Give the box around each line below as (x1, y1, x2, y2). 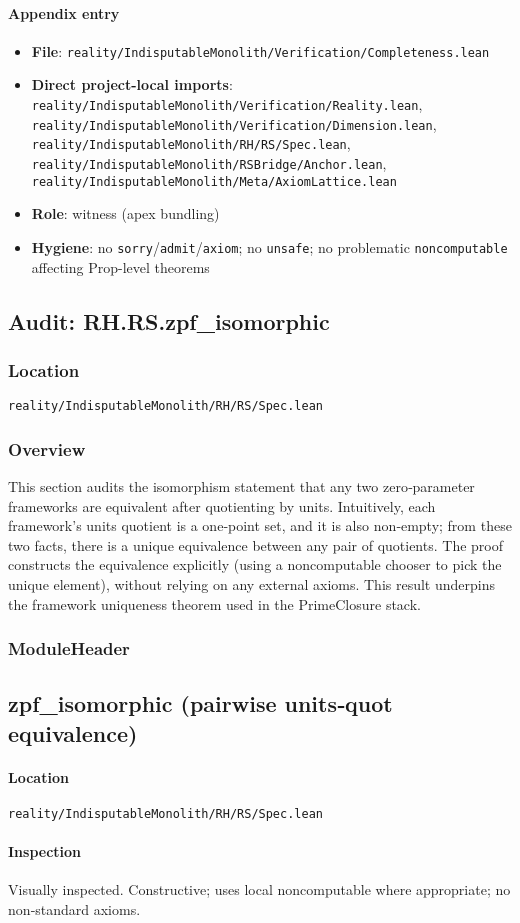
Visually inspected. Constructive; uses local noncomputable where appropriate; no (8, 879, 511, 900)
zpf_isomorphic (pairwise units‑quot (8, 688, 393, 719)
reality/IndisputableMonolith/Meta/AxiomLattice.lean (31, 174, 397, 189)
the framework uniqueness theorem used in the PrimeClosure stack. (8, 593, 421, 614)
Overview (8, 436, 86, 461)
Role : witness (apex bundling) (31, 203, 220, 224)
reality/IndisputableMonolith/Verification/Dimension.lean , (31, 113, 437, 134)
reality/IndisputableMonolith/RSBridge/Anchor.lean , (31, 153, 387, 174)
